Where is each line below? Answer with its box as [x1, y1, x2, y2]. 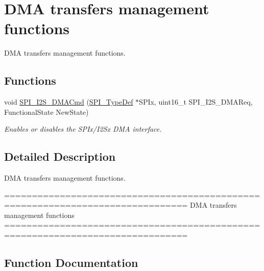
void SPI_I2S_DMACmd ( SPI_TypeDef [4, 96, 133, 107]
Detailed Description [4, 149, 116, 164]
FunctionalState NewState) [4, 106, 89, 117]
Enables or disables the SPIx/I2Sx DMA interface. [4, 124, 162, 134]
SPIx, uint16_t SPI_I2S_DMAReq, [139, 96, 253, 107]
